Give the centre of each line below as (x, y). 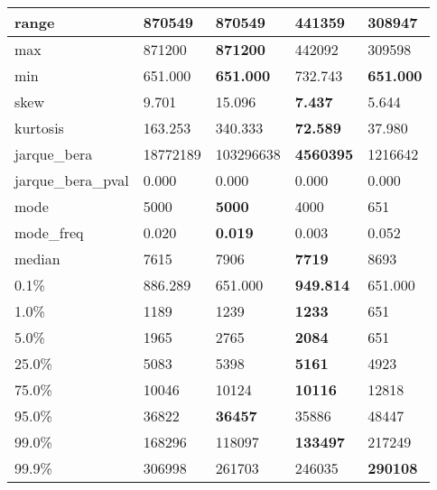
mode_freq (49, 232)
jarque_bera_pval (72, 180)
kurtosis (39, 128)
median (37, 259)
